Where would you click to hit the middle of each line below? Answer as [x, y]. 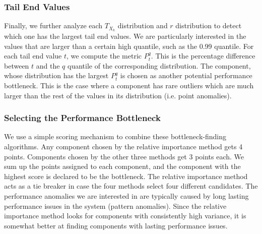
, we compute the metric [104, 56]
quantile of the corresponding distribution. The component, [159, 65]
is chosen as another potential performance [186, 75]
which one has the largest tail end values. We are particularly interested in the [125, 36]
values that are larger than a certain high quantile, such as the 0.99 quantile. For [129, 46]
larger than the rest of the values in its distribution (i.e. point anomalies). [118, 95]
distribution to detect [209, 25]
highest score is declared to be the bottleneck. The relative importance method [126, 176]
